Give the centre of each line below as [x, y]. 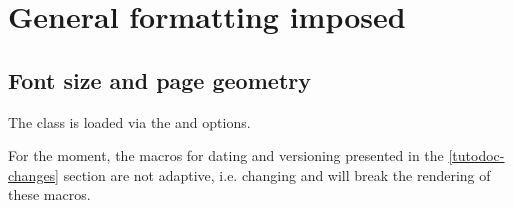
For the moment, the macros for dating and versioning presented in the [226, 155]
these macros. [49, 194]
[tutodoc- [476, 155]
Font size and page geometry [159, 79]
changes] [34, 174]
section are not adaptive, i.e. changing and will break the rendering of [277, 174]
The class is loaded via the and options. [129, 121]
